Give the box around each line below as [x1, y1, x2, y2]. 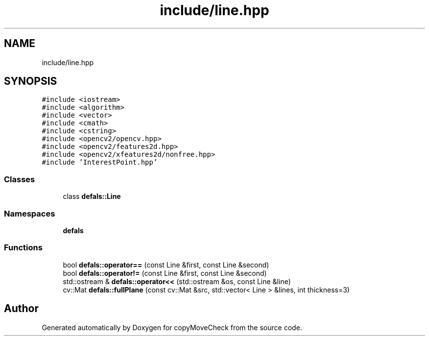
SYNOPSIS [4, 75, 57, 88]
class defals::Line [63, 192, 121, 201]
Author [4, 302, 39, 315]
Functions [4, 243, 43, 253]
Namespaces [4, 208, 55, 219]
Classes [4, 174, 35, 184]
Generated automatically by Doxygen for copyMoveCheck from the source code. [42, 323, 302, 332]
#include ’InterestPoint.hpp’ [42, 158, 158, 167]
